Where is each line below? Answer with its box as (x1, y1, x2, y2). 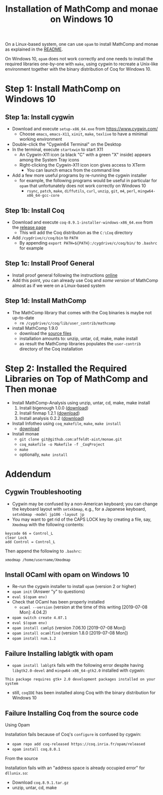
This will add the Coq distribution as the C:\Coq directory (19, 230, 133, 235)
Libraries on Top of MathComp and (5, 373, 148, 384)
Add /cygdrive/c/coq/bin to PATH (12, 235, 78, 241)
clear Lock (5, 535, 27, 540)
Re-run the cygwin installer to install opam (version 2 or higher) (12, 584, 136, 589)
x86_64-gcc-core (26, 193, 60, 198)
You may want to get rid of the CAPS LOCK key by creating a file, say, (12, 516, 152, 522)
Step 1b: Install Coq (5, 206, 65, 215)
